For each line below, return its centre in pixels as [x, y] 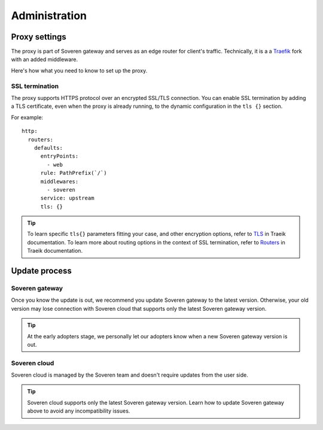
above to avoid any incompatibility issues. [79, 411]
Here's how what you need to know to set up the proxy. [79, 70]
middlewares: [60, 181]
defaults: [48, 148]
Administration [49, 16]
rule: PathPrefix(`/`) [74, 173]
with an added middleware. [45, 59]
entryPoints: [60, 156]
